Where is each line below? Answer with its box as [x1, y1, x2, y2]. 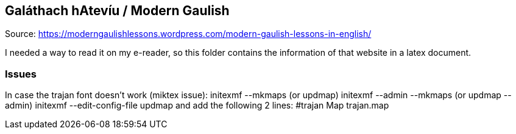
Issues [5, 67, 37, 80]
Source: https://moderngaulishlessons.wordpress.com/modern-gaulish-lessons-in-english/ [5, 28, 372, 39]
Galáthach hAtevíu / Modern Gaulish [5, 3, 230, 18]
